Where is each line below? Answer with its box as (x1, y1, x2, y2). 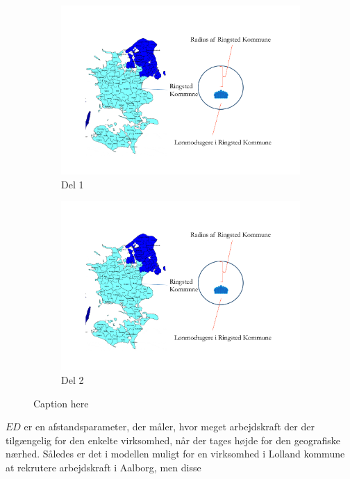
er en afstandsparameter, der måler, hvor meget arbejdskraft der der (24, 419, 315, 434)
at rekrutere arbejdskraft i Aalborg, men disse (6, 460, 201, 474)
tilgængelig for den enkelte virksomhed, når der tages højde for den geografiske (6, 432, 340, 447)
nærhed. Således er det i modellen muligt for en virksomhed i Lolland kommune (6, 446, 345, 461)
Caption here (33, 396, 89, 410)
